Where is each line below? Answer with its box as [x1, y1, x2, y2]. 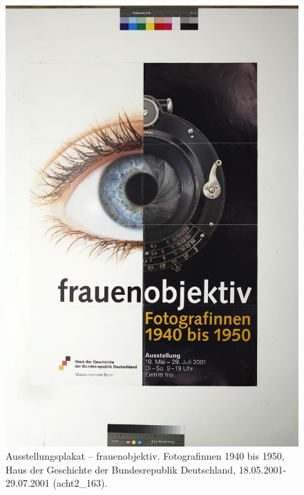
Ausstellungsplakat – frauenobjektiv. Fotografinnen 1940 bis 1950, [6, 449, 285, 463]
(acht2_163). [53, 476, 108, 490]
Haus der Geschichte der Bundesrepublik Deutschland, [6, 462, 236, 476]
